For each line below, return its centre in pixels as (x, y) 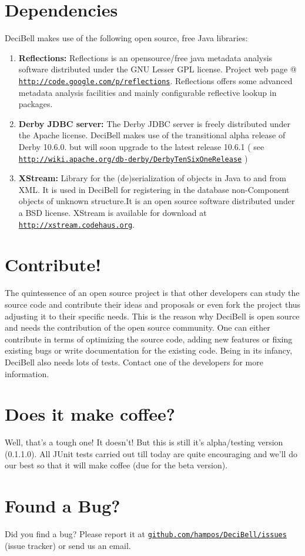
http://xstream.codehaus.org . (76, 224)
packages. (36, 104)
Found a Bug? (63, 506)
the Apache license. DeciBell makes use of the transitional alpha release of (152, 135)
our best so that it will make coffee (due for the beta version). (116, 465)
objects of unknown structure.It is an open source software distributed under (157, 201)
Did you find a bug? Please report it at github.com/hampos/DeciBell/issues (146, 534)
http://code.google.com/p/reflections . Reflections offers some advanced (155, 80)
